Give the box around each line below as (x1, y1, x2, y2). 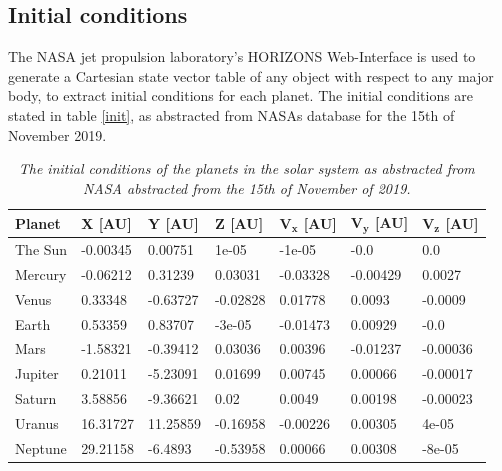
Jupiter (15, 363, 59, 384)
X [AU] (81, 212, 132, 233)
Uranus (15, 412, 59, 433)
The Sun (15, 239, 68, 260)
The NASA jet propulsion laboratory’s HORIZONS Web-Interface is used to (8, 46, 476, 67)
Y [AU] (148, 212, 199, 233)
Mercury (15, 263, 67, 284)
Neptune (15, 437, 67, 458)
